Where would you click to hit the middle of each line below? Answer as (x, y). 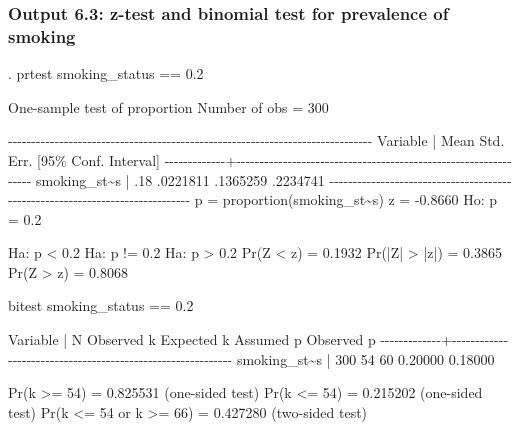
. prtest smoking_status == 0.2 (106, 73)
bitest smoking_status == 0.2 (101, 305)
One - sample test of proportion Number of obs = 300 (168, 106)
